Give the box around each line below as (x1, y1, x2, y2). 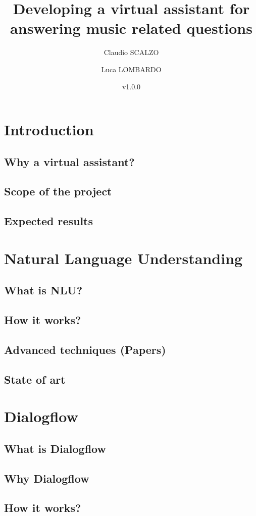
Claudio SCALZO (104, 47, 159, 58)
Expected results (4, 213, 93, 229)
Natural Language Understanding (4, 247, 243, 268)
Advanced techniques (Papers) (4, 341, 166, 357)
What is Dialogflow (4, 440, 106, 456)
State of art (4, 371, 66, 387)
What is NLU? (4, 282, 83, 298)
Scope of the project (4, 183, 112, 199)
